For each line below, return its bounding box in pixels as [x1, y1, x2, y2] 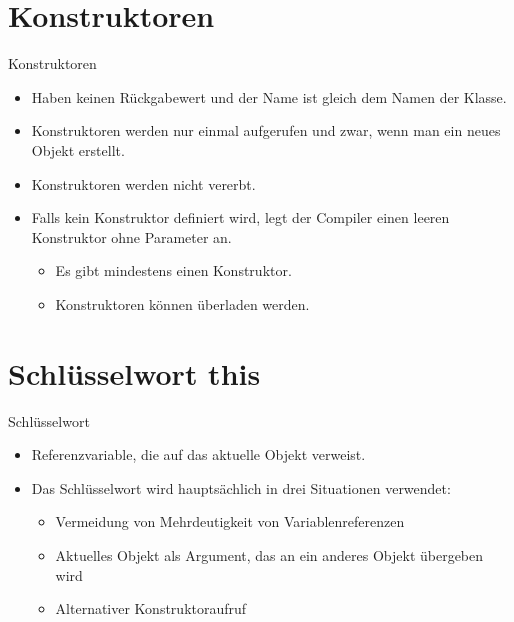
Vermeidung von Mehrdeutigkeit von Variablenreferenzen [55, 511, 405, 532]
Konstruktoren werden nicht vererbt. [31, 173, 256, 194]
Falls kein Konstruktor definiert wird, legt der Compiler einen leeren [31, 207, 450, 228]
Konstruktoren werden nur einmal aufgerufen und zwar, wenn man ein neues [31, 120, 501, 141]
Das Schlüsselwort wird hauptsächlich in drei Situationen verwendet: [31, 477, 451, 498]
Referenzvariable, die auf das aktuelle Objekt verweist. [31, 444, 366, 465]
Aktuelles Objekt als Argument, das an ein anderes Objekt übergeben [55, 544, 484, 565]
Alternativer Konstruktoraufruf [55, 598, 247, 619]
